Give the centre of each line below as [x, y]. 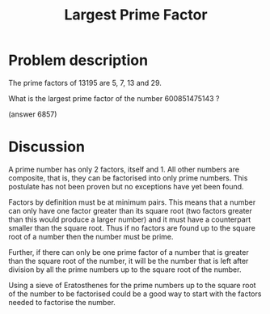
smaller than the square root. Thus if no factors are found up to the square [132, 227]
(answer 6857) [33, 114]
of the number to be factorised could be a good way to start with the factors [135, 294]
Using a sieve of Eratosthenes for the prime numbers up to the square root [132, 285]
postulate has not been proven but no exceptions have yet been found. [126, 186]
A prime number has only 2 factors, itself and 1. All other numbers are [124, 169]
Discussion [46, 147]
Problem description [78, 60]
